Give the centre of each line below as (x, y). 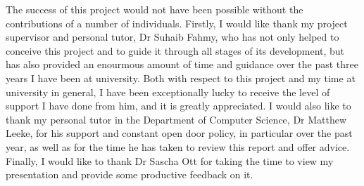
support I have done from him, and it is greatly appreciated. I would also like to (178, 106)
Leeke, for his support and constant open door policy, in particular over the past (179, 133)
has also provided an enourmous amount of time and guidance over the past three (182, 64)
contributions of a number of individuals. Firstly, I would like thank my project (177, 23)
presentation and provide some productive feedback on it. (130, 174)
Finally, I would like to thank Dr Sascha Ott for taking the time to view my (170, 160)
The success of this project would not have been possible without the (155, 9)
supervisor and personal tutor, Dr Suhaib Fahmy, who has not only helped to (172, 37)
